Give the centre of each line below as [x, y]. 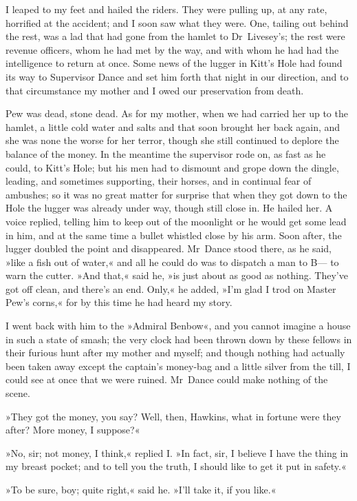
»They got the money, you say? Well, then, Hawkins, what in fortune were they [173, 416]
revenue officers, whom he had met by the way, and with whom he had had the [172, 49]
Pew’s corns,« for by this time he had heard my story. [119, 302]
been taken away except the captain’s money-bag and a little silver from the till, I [178, 366]
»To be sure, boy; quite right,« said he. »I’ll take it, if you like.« [141, 489]
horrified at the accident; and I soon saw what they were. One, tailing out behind [177, 22]
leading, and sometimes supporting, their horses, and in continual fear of [159, 181]
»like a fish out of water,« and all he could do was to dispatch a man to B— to [172, 262]
